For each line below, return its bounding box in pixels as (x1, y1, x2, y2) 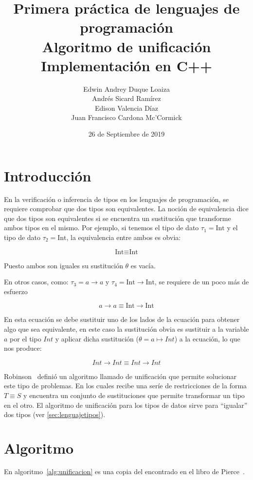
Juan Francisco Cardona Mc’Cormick (71, 112, 182, 122)
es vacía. (130, 260, 156, 270)
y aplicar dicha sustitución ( (55, 333, 139, 343)
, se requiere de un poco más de (154, 277, 249, 287)
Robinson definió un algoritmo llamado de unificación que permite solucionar (4, 371, 237, 381)
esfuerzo (4, 286, 28, 296)
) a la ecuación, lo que (174, 333, 240, 343)
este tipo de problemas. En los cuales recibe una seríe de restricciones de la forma (4, 380, 247, 391)
